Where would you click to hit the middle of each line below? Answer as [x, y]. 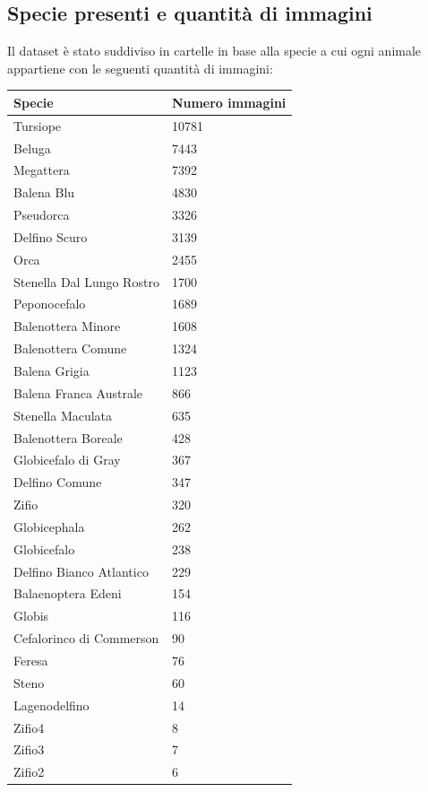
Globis [31, 616]
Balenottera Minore [67, 326]
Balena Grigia [51, 371]
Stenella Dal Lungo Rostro [86, 281]
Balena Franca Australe [78, 392]
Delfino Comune [58, 482]
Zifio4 [29, 727]
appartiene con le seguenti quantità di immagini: [140, 68]
